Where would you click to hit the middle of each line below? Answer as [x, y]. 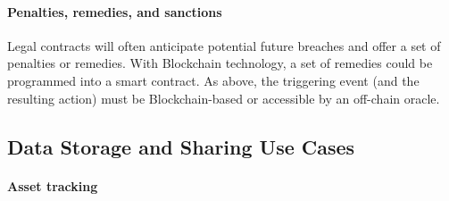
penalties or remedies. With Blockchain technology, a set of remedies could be [220, 63]
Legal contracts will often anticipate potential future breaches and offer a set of [224, 45]
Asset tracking [53, 185]
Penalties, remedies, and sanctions [115, 11]
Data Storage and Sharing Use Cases [181, 146]
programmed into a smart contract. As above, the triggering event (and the [213, 80]
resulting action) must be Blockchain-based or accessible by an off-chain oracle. [224, 98]
